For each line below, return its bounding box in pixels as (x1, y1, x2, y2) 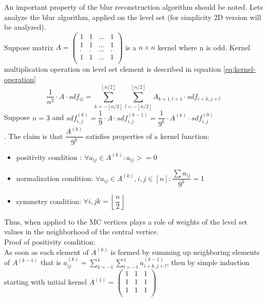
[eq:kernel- (223, 64, 256, 74)
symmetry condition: (16, 195, 81, 206)
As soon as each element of (4, 246, 89, 257)
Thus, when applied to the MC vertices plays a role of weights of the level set (4, 216, 248, 227)
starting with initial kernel (4, 276, 87, 287)
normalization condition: (16, 172, 93, 183)
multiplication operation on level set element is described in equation (4, 64, 221, 74)
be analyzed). (4, 22, 46, 32)
